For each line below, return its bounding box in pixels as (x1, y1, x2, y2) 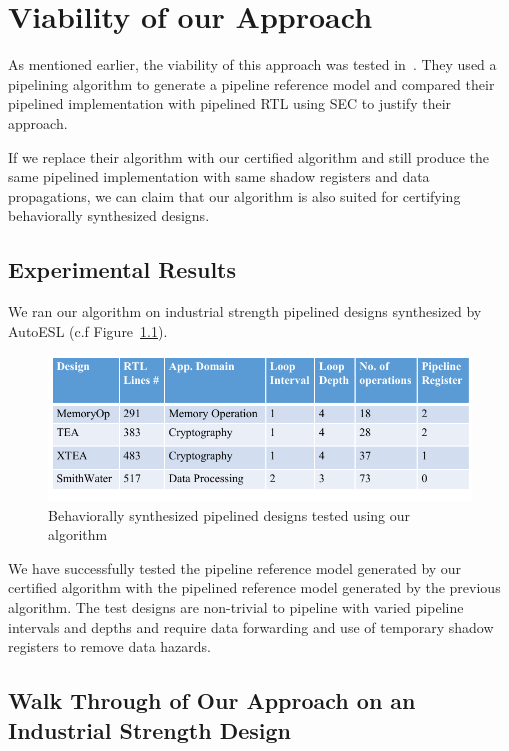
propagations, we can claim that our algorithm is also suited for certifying (8, 185, 461, 206)
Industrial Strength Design (8, 714, 291, 745)
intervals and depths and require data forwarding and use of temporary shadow (8, 616, 494, 637)
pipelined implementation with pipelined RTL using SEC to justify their (8, 93, 452, 114)
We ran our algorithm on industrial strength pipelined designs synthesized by (8, 301, 482, 322)
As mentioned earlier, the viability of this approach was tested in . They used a (8, 54, 497, 75)
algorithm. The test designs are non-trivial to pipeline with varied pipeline (8, 597, 464, 617)
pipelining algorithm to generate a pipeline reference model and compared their (8, 73, 495, 94)
